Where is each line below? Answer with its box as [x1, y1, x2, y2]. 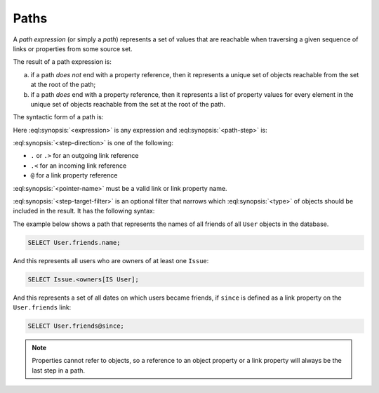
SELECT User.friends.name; [27, 239, 121, 246]
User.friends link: [13, 303, 72, 312]
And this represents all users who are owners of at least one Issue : [13, 256, 209, 265]
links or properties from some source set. [13, 44, 133, 53]
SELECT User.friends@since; [27, 322, 124, 330]
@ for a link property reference [30, 171, 118, 180]
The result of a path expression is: [13, 58, 112, 66]
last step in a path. [32, 366, 86, 375]
